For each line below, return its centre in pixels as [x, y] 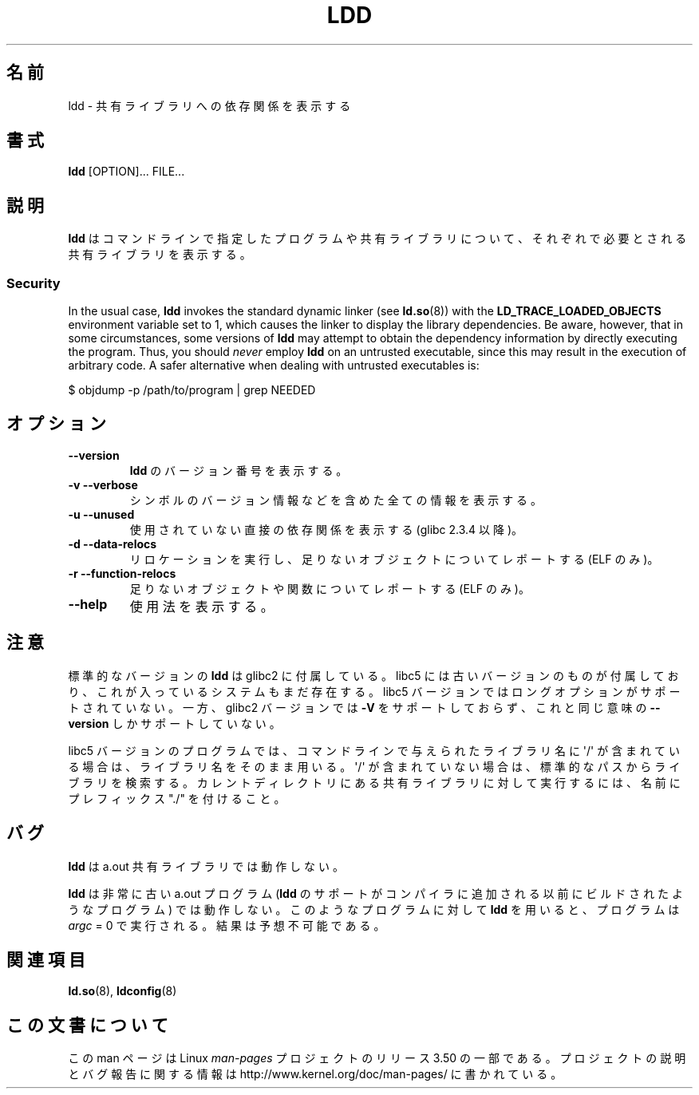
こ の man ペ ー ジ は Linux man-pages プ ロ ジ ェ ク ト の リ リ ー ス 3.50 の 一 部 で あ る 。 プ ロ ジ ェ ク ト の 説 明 [377, 1058]
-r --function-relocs [122, 573]
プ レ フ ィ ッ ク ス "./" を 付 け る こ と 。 [177, 798]
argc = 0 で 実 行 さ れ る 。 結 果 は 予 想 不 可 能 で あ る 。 [227, 925]
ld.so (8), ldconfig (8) [122, 991]
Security [34, 283]
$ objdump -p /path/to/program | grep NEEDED [192, 390]
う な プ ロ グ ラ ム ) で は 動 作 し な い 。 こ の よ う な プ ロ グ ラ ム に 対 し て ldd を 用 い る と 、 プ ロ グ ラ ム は [374, 909]
